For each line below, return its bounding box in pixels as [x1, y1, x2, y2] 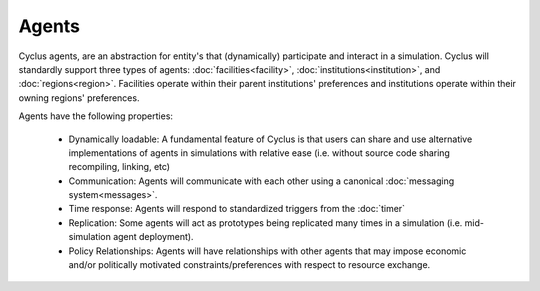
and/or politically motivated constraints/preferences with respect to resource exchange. [68, 259, 431, 271]
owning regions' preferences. [18, 91, 140, 104]
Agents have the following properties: [18, 110, 174, 122]
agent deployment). [113, 231, 194, 243]
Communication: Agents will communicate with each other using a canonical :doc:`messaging [68, 175, 455, 187]
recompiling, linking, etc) [68, 161, 170, 173]
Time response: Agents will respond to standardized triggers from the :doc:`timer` [68, 203, 405, 215]
